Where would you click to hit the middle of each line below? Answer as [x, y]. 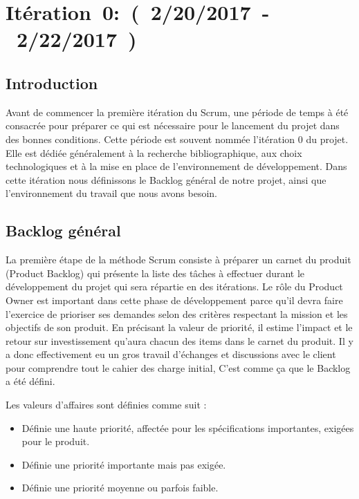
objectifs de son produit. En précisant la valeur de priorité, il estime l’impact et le [179, 327]
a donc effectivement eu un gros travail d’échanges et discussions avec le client [171, 354]
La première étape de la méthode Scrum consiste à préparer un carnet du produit [178, 260]
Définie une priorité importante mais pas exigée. [124, 464]
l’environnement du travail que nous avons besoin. [111, 193]
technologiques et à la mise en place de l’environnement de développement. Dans [176, 166]
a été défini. [30, 381]
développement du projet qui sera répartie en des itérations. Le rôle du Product [174, 286]
